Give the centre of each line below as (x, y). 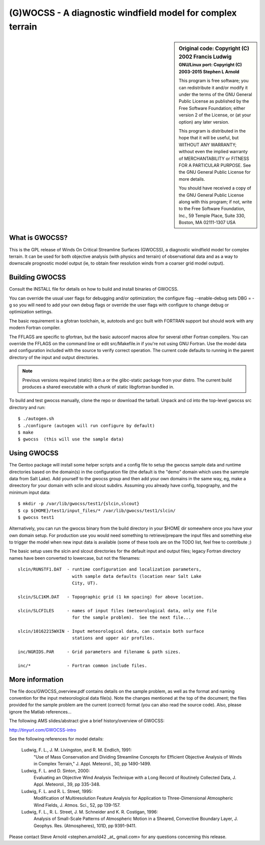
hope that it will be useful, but (209, 138)
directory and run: (27, 407)
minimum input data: (30, 492)
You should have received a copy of (215, 188)
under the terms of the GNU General (215, 95)
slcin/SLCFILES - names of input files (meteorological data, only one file (118, 611)
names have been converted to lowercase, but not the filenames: (75, 558)
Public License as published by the (214, 101)
